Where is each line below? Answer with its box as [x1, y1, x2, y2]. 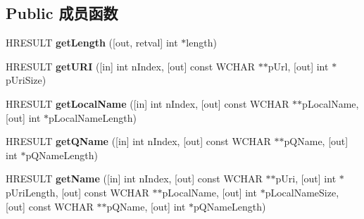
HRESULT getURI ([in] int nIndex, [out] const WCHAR [6, 58, 256, 73]
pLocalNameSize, [265, 184, 339, 199]
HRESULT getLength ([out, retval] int [6, 35, 178, 50]
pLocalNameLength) [49, 110, 137, 125]
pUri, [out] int [275, 171, 337, 186]
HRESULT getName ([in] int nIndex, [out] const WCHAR [6, 171, 263, 186]
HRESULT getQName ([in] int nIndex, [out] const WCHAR [6, 134, 271, 149]
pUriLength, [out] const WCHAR [6, 184, 149, 199]
